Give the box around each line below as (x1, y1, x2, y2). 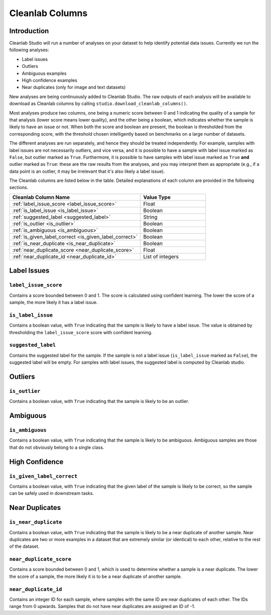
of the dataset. (9, 543, 40, 550)
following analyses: (9, 47, 50, 53)
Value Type (143, 193, 171, 200)
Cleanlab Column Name (12, 193, 70, 200)
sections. (9, 184, 29, 190)
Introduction (9, 27, 49, 35)
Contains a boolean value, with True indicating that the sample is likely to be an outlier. (9, 398, 189, 404)
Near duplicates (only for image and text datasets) (22, 84, 126, 90)
